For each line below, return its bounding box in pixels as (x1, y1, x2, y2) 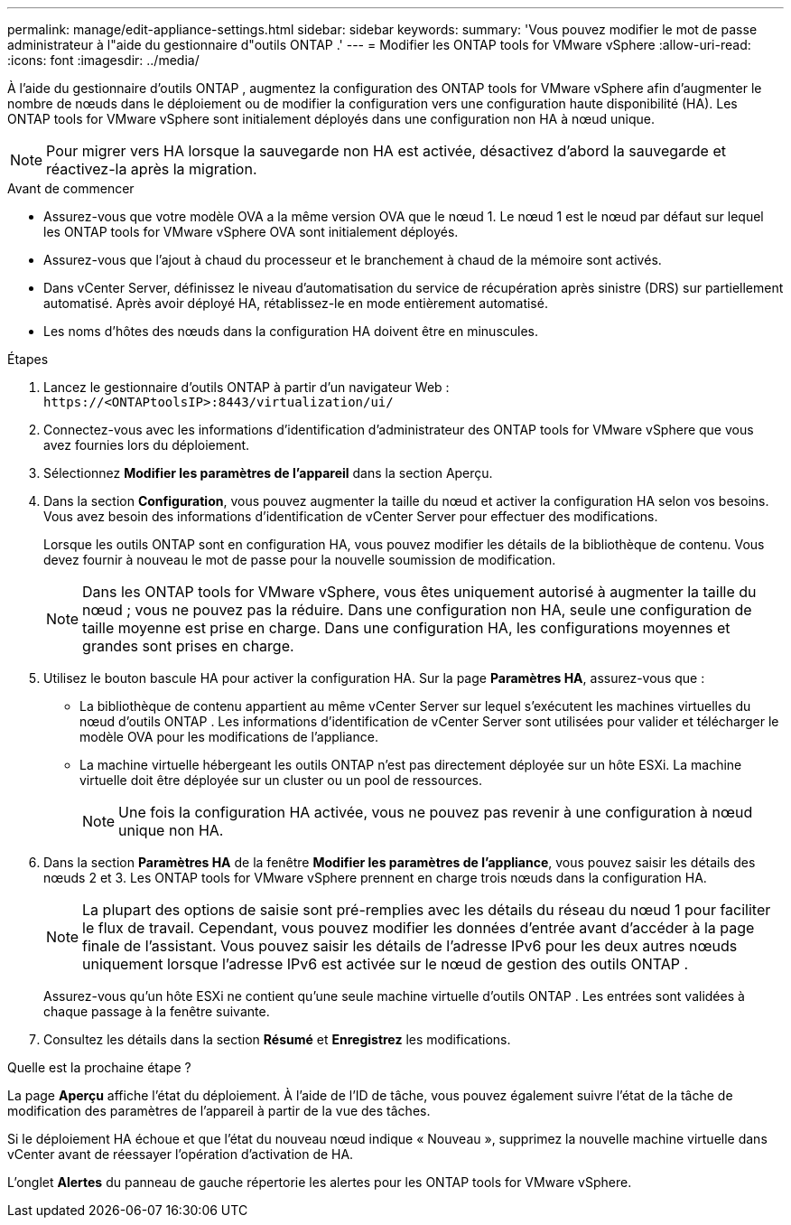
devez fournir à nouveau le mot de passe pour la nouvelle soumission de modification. (43, 552, 556, 567)
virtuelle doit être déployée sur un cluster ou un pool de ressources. (79, 772, 483, 788)
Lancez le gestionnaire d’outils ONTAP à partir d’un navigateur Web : (43, 379, 450, 395)
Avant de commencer (7, 181, 135, 196)
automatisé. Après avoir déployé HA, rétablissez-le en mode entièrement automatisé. (43, 295, 548, 311)
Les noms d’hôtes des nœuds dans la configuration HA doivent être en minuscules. (43, 323, 539, 339)
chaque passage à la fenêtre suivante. (43, 1004, 270, 1019)
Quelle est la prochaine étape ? (7, 1060, 191, 1075)
